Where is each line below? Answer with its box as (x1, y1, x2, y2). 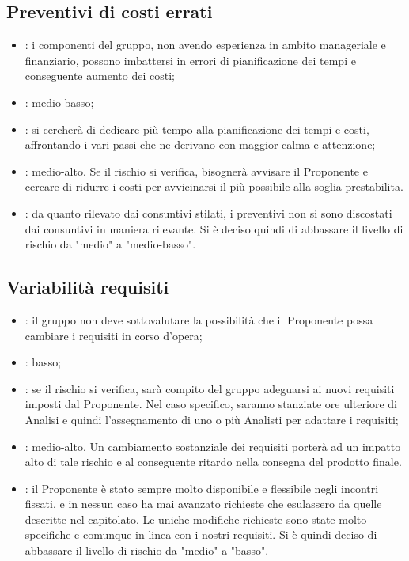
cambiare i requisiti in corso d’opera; (25, 327, 203, 343)
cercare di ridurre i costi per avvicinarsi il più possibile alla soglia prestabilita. (25, 178, 403, 195)
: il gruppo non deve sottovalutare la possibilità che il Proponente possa (25, 311, 373, 328)
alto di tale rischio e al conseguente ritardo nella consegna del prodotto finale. (25, 453, 402, 470)
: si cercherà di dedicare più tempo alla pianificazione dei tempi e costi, (25, 120, 369, 137)
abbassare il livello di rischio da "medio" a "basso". (25, 542, 269, 559)
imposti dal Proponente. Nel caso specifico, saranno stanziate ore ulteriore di (25, 396, 397, 412)
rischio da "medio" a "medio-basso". (25, 236, 196, 252)
